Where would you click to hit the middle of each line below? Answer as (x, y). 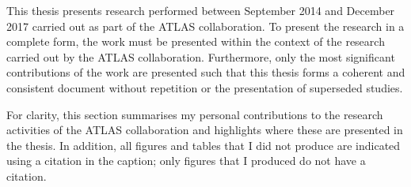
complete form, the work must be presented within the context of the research (196, 41)
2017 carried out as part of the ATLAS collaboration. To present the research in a (205, 26)
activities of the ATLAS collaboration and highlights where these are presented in (205, 130)
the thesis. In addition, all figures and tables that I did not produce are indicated (204, 145)
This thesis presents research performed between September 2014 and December (201, 10)
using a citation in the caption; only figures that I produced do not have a (186, 161)
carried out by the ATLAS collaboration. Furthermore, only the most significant (201, 56)
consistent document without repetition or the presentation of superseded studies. (205, 87)
